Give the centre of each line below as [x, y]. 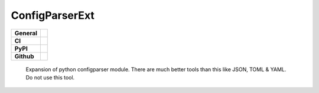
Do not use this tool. [50, 77]
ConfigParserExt [53, 15]
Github [24, 56]
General [26, 33]
